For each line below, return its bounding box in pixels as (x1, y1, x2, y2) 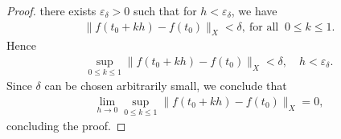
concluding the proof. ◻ (6, 117, 126, 134)
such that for (134, 2, 197, 18)
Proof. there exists (6, 2, 97, 18)
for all (249, 21, 279, 33)
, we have (231, 2, 277, 18)
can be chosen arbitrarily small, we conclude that (44, 77, 287, 94)
